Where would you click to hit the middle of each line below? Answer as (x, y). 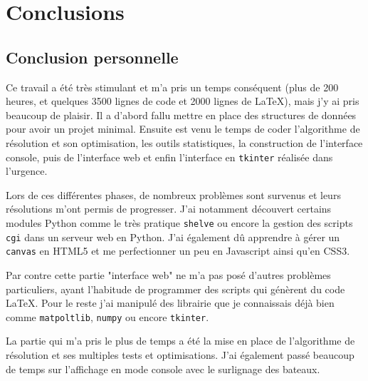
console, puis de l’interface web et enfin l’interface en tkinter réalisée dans (169, 157)
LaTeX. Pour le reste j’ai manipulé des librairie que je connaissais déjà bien (170, 303)
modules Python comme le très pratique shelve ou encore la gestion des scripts (179, 222)
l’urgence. (27, 171)
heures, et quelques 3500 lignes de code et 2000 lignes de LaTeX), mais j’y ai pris (183, 101)
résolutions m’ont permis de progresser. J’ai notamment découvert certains (169, 209)
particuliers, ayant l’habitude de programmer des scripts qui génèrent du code (175, 289)
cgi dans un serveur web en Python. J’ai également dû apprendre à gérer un (173, 237)
